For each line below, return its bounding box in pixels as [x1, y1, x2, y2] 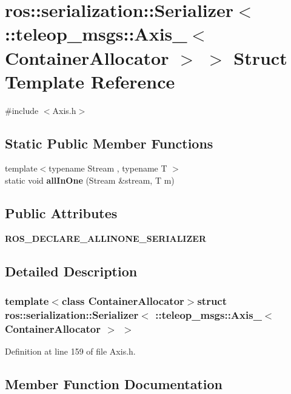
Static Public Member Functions [5, 133, 213, 152]
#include [5, 104, 39, 116]
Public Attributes [5, 204, 118, 222]
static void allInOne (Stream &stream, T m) [5, 174, 175, 187]
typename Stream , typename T [48, 162, 167, 175]
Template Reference [5, 68, 175, 93]
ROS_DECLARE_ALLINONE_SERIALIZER [5, 232, 206, 244]
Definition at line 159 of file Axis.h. [5, 345, 136, 358]
